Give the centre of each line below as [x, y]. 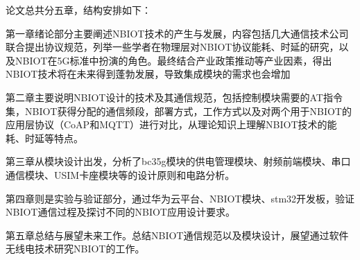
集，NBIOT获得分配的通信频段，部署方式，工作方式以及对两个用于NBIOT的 [179, 111]
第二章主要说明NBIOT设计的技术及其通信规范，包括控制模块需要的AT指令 [174, 97]
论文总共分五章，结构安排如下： [78, 10]
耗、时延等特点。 [44, 138]
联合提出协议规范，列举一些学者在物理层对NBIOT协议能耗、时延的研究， [172, 47]
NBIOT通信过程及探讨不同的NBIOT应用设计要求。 [120, 212]
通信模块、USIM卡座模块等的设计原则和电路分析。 [120, 174]
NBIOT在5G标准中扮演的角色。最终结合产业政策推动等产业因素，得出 [173, 60]
